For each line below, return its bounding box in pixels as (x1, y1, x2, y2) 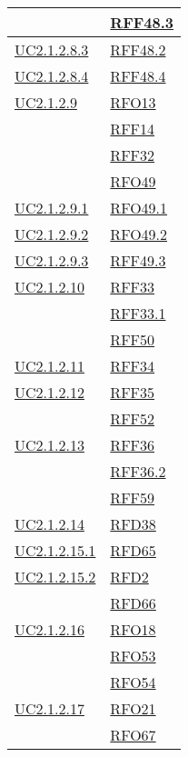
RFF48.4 (110, 65, 166, 86)
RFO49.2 (110, 224, 168, 244)
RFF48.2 (110, 39, 166, 60)
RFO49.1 (110, 197, 168, 218)
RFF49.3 (110, 250, 166, 271)
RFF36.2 (110, 461, 166, 482)
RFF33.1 (110, 303, 166, 324)
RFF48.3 (110, 12, 174, 33)
